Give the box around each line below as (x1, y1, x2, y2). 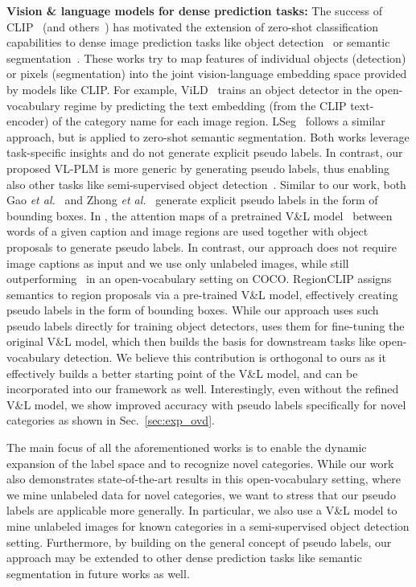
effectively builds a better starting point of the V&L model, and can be (6, 364, 358, 381)
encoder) (6, 113, 49, 129)
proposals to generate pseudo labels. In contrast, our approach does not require (6, 238, 397, 255)
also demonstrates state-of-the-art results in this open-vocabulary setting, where (6, 470, 402, 487)
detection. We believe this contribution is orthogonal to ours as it (64, 349, 386, 366)
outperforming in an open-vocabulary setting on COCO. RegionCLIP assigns (6, 270, 392, 287)
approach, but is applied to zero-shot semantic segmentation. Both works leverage (6, 128, 410, 145)
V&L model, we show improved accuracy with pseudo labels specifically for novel (6, 396, 406, 413)
